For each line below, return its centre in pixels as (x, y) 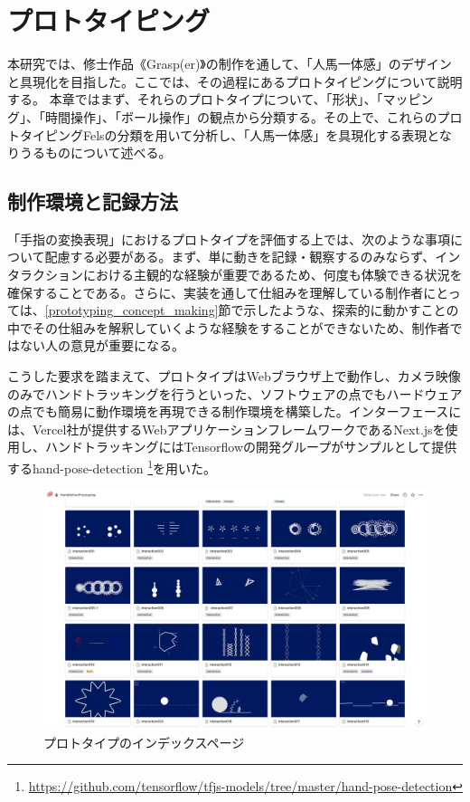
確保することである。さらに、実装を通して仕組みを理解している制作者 (216, 292)
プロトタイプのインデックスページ (144, 742)
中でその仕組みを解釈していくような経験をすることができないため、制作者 (229, 327)
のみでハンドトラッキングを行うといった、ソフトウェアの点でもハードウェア (235, 393)
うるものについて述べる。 (95, 153)
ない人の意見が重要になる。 (102, 345)
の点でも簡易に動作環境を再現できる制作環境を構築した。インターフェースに (235, 411)
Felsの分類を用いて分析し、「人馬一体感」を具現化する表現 (255, 134)
